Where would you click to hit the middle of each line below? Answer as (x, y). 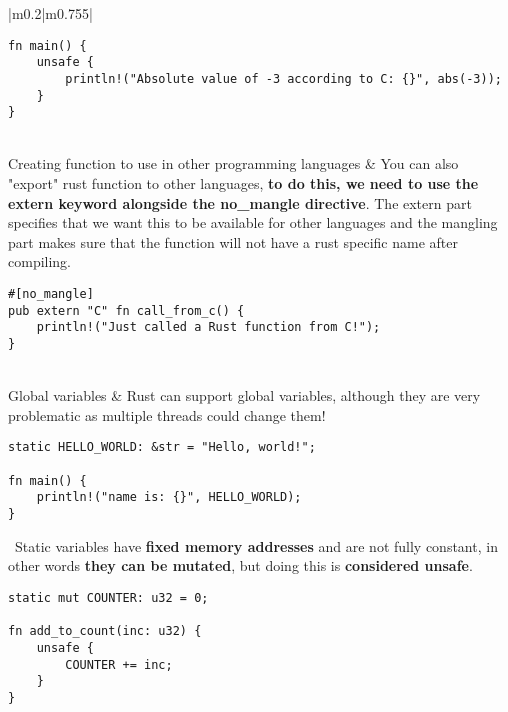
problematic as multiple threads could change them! (167, 414)
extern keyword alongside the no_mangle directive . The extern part (240, 202)
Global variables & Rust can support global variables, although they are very (244, 395)
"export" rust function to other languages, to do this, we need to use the (243, 183)
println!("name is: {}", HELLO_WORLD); (169, 497)
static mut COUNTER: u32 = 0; (108, 597)
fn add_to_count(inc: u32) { (105, 631)
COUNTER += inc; (119, 664)
